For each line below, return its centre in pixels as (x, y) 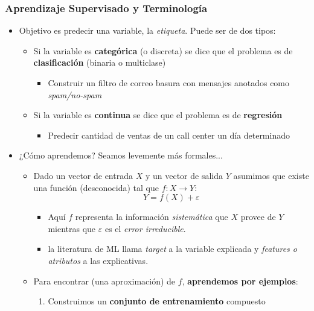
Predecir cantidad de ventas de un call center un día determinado (169, 135)
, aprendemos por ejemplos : (240, 281)
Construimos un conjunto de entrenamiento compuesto (157, 301)
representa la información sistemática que (152, 217)
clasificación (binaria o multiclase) (100, 62)
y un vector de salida (184, 175)
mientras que (72, 228)
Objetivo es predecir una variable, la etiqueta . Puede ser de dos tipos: (147, 30)
